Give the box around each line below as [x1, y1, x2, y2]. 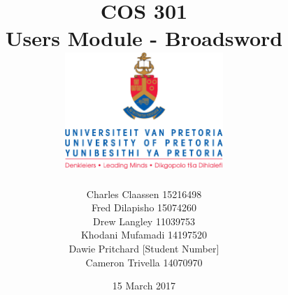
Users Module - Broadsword [5, 24, 283, 52]
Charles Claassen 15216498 [86, 186, 202, 201]
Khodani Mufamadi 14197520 [80, 227, 208, 242]
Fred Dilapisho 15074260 [91, 200, 197, 215]
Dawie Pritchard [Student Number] [69, 241, 219, 256]
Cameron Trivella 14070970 [85, 255, 203, 269]
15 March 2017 [112, 278, 176, 293]
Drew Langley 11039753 [93, 213, 195, 228]
